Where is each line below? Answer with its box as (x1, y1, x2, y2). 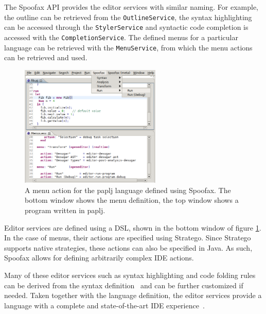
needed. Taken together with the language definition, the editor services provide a (4, 290, 262, 301)
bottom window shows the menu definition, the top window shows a (25, 195, 239, 205)
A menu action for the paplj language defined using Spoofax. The (25, 184, 231, 195)
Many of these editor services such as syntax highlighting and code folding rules (4, 270, 256, 281)
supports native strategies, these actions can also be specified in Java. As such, (4, 242, 253, 253)
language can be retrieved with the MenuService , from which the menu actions (4, 42, 253, 53)
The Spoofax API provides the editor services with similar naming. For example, (4, 2, 259, 12)
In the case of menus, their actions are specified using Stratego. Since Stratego (4, 232, 251, 243)
